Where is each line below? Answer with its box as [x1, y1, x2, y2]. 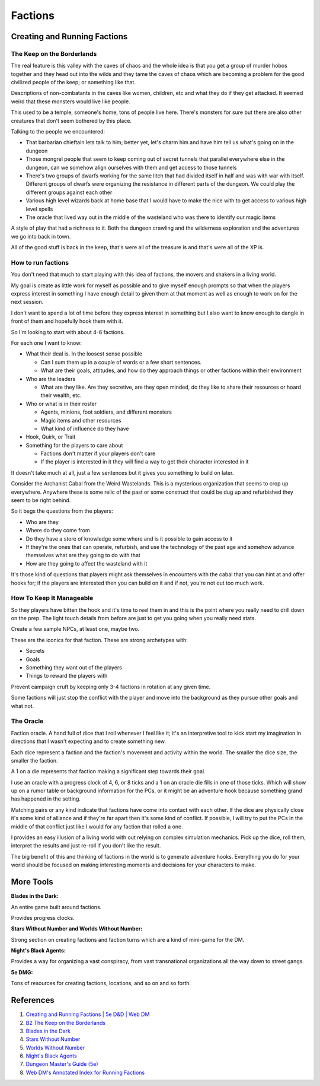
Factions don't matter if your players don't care [40, 450, 156, 457]
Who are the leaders [25, 375, 76, 382]
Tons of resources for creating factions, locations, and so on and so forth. [11, 980, 191, 987]
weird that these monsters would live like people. [11, 98, 130, 105]
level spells [25, 205, 53, 212]
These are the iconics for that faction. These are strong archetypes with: [11, 636, 188, 643]
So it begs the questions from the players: [11, 507, 114, 515]
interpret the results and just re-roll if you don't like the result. [11, 842, 161, 849]
